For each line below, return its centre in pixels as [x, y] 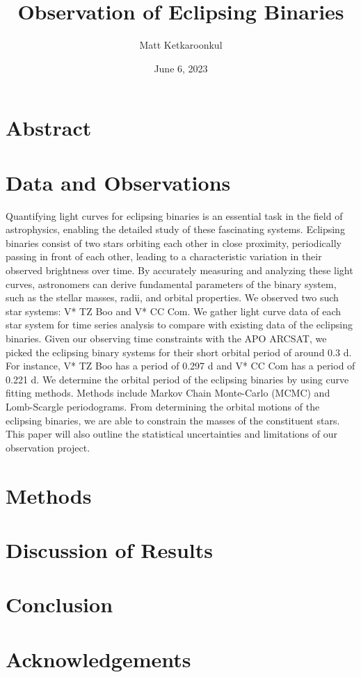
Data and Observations [118, 182]
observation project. [48, 447]
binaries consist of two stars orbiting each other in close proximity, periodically [174, 242]
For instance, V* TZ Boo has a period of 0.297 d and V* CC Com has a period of [180, 366]
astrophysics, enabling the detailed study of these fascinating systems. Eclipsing [175, 229]
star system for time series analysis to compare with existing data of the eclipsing [179, 325]
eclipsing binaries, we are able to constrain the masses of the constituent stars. [173, 420]
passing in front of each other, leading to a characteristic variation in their [164, 256]
